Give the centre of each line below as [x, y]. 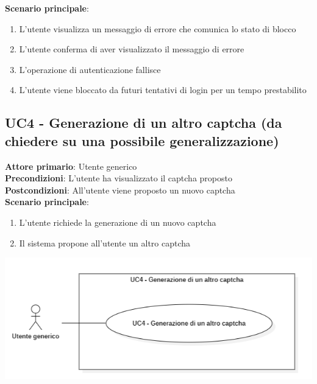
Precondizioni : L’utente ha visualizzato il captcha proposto [119, 178]
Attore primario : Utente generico [71, 166]
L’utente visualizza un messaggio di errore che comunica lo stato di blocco [158, 28]
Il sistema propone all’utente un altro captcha [105, 243]
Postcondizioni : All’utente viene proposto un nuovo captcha [120, 190]
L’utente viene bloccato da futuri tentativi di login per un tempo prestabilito [163, 90]
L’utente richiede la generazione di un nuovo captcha [118, 222]
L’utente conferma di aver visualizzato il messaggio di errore [132, 49]
